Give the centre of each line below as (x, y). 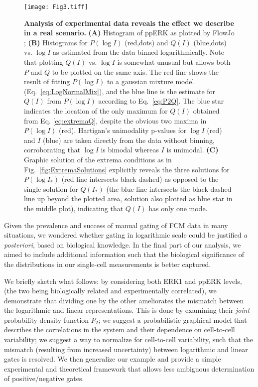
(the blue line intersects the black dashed (169, 189)
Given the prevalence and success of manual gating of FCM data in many (116, 225)
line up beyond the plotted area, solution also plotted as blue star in (128, 198)
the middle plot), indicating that (74, 208)
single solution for (51, 189)
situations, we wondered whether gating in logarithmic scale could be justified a (126, 235)
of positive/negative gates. (44, 378)
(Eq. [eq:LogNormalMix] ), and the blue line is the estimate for (120, 91)
